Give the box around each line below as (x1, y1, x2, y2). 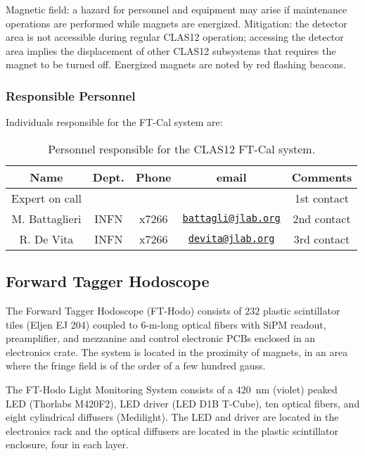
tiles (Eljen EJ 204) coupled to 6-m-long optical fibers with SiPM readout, (6, 317, 326, 331)
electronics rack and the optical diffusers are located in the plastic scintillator (6, 423, 339, 438)
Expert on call (11, 189, 82, 206)
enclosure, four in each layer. (6, 437, 129, 452)
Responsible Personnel (6, 87, 136, 104)
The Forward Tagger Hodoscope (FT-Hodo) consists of (6, 303, 242, 317)
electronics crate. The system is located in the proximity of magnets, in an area (6, 344, 348, 359)
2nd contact (293, 210, 351, 227)
